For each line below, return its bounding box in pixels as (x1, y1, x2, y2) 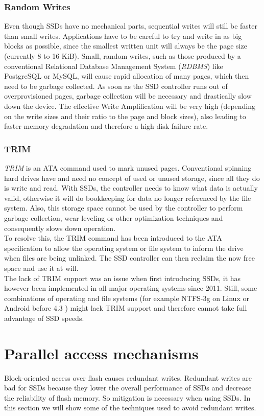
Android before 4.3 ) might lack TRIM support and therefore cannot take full (4, 303, 247, 313)
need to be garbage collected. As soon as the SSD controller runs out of (4, 80, 228, 91)
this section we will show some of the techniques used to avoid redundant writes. (4, 402, 256, 413)
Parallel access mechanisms (4, 342, 199, 363)
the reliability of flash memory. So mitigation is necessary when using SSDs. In (4, 392, 251, 403)
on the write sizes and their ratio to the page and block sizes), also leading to (4, 110, 246, 121)
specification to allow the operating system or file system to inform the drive (4, 242, 244, 253)
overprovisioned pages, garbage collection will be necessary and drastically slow (4, 90, 252, 101)
